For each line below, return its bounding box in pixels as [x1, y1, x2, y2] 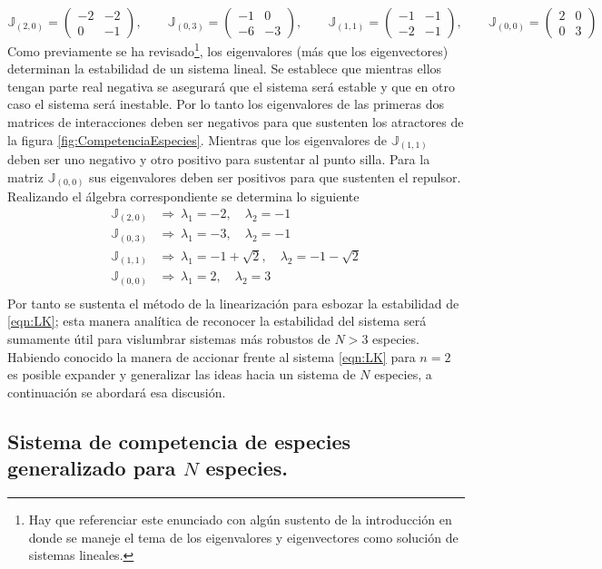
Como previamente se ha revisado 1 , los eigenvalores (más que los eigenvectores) [7, 39, 449, 60]
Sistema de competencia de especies [7, 427, 351, 455]
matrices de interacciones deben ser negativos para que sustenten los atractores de [7, 113, 464, 132]
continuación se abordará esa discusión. [7, 382, 226, 401]
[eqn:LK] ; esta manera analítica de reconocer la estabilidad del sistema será [7, 311, 427, 330]
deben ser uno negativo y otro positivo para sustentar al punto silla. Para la [7, 150, 430, 169]
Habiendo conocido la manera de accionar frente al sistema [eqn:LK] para [7, 347, 416, 366]
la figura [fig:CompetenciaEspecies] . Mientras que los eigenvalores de [7, 130, 387, 149]
